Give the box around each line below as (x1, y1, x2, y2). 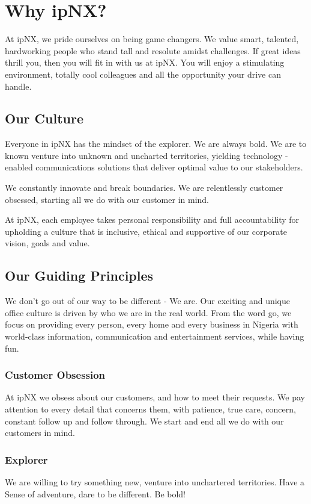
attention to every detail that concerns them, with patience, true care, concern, (5, 403, 296, 415)
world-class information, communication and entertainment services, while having (5, 330, 304, 343)
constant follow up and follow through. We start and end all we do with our (5, 414, 284, 427)
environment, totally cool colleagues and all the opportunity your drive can (5, 67, 281, 80)
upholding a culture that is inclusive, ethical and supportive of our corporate (5, 225, 287, 237)
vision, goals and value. (5, 237, 90, 249)
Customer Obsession (5, 367, 106, 382)
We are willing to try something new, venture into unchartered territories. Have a (5, 476, 305, 488)
